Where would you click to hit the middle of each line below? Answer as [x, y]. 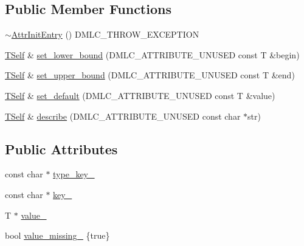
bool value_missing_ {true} [57, 235]
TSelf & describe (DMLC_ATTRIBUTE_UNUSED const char [123, 116]
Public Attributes [61, 149]
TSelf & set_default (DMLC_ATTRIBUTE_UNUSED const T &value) [140, 95]
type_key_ [74, 174]
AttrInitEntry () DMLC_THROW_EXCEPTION [105, 34]
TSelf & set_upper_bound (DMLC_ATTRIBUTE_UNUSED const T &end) [150, 75]
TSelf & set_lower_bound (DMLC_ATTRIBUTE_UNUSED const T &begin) [152, 54]
